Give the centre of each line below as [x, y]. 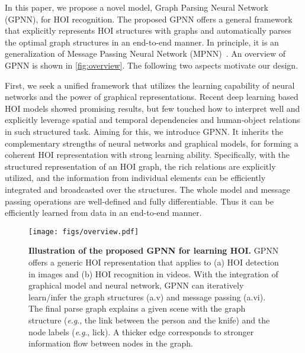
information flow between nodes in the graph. [111, 343]
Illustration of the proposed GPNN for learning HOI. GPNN [154, 250]
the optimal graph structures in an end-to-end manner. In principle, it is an [142, 42]
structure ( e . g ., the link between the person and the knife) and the [149, 320]
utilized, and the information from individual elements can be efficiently [135, 178]
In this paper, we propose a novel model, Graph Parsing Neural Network [137, 7]
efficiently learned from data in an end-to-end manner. [103, 213]
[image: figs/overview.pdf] [84, 231]
